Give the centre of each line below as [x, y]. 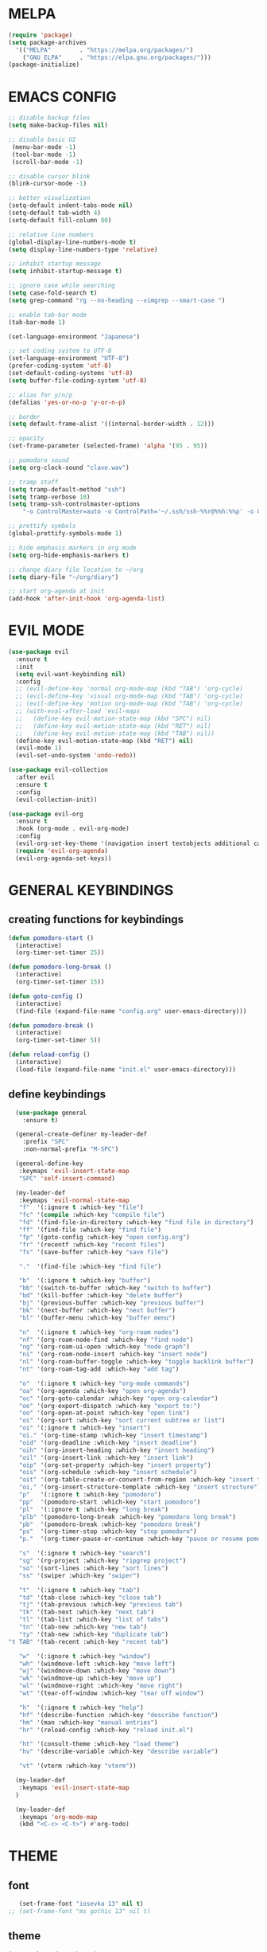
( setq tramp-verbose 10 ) [49, 497]
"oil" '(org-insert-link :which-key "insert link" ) [106, 1457]
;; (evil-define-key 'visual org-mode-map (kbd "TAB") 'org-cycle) [130, 696]
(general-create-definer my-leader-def [81, 1134]
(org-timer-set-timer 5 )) [58, 1040]
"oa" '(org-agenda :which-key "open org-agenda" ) [103, 1391]
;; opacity [26, 439]
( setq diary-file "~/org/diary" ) [64, 577]
